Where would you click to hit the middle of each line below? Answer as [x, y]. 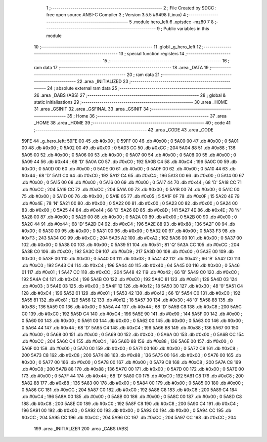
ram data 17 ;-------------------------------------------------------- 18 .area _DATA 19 [121, 68]
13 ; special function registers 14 [152, 54]
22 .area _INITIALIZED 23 [103, 81]
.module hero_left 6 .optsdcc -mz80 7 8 [173, 22]
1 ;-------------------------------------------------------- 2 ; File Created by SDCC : [132, 8]
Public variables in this [186, 29]
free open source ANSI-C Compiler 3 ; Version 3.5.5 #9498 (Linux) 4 [116, 15]
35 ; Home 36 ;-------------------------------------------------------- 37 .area [147, 116]
